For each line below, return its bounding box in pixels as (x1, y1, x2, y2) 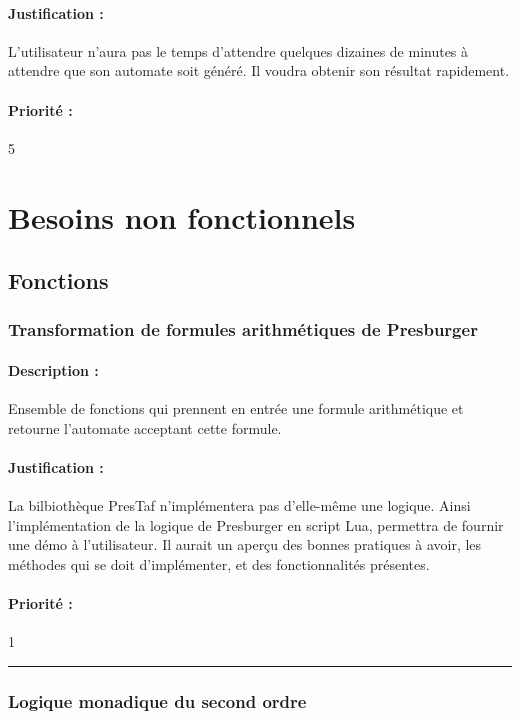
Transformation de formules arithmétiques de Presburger (8, 317, 478, 342)
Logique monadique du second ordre (8, 688, 307, 713)
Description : (8, 359, 99, 380)
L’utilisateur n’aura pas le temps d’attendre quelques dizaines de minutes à (8, 40, 469, 61)
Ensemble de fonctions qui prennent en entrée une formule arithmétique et (8, 398, 464, 419)
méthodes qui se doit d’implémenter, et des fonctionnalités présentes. (8, 553, 430, 574)
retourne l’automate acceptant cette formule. (8, 417, 282, 438)
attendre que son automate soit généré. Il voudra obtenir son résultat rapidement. (8, 60, 510, 81)
